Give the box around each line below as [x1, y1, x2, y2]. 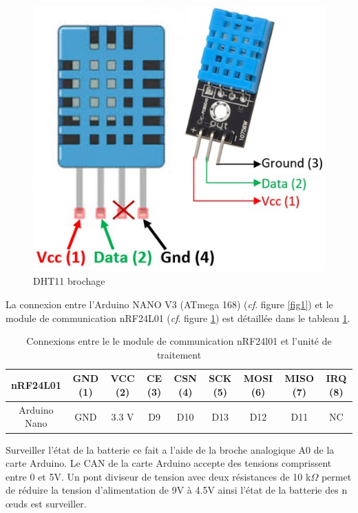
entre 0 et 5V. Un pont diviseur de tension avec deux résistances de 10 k [6, 469, 311, 483]
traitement [156, 347, 202, 361]
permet [321, 469, 352, 483]
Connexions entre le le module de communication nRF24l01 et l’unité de [26, 334, 332, 348]
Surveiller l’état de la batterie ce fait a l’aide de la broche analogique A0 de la [6, 442, 335, 456]
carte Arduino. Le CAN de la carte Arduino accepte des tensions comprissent [6, 456, 332, 470]
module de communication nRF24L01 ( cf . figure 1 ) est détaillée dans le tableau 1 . [6, 310, 350, 325]
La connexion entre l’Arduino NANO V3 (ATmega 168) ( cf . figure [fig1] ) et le [6, 297, 333, 312]
